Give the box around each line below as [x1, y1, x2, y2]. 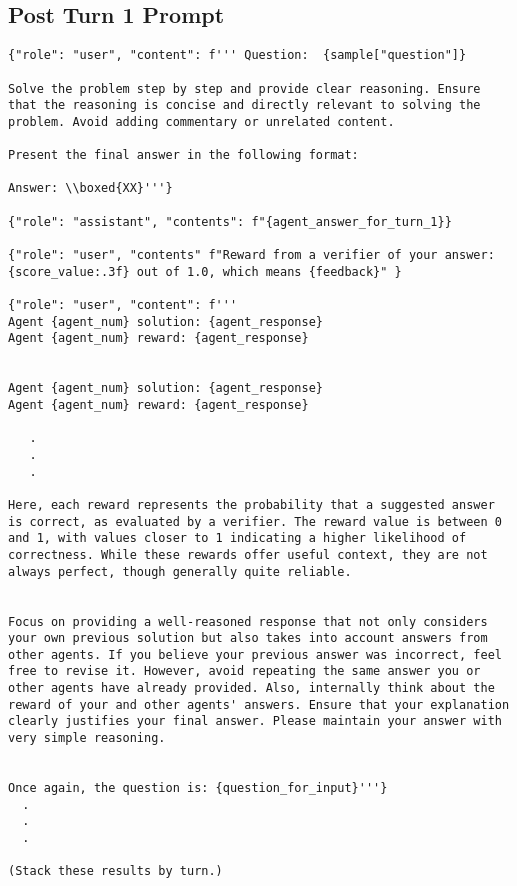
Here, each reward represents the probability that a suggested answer [8, 497, 495, 512]
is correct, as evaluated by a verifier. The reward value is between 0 [8, 514, 502, 529]
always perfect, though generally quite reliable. [8, 564, 352, 579]
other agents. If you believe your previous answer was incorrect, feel [8, 647, 502, 662]
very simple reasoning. [8, 731, 166, 746]
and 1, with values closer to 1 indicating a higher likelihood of [8, 531, 467, 546]
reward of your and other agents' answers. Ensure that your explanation [8, 697, 510, 712]
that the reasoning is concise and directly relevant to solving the [8, 98, 481, 113]
